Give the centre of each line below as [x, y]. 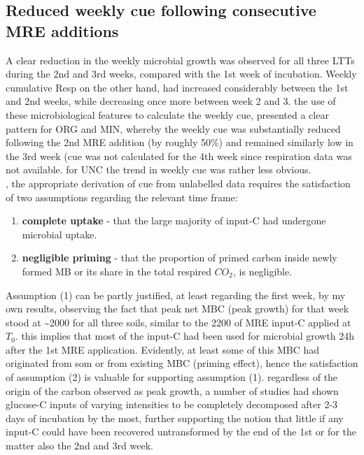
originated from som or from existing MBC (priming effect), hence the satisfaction [182, 363]
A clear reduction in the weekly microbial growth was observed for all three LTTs [180, 60]
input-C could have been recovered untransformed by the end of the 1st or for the [181, 432]
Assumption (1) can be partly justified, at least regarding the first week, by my [176, 295]
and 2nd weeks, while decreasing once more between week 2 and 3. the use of [171, 101]
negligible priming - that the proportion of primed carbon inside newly [180, 258]
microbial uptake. [59, 234]
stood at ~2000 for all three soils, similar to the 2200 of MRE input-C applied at [178, 322]
